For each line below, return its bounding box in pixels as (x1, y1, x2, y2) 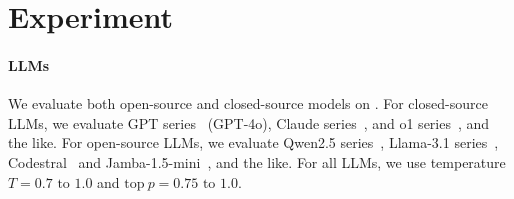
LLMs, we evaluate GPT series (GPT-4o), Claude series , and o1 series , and (8, 112, 490, 133)
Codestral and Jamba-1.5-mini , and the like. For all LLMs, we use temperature (8, 151, 506, 172)
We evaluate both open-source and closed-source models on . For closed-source (8, 93, 488, 114)
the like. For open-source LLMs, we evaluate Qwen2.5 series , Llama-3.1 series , (8, 132, 499, 153)
